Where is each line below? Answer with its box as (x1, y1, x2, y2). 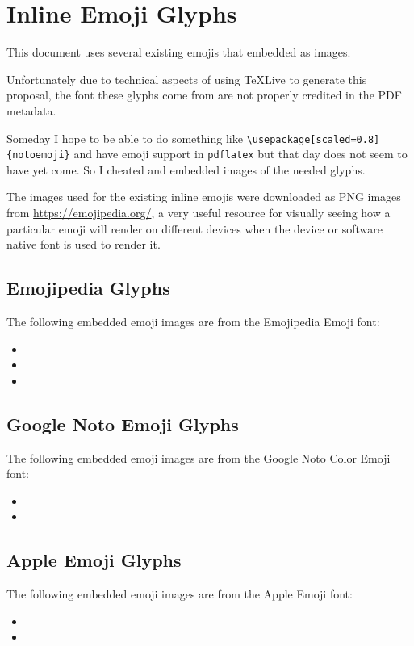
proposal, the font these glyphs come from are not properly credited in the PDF (6, 86, 402, 103)
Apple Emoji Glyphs (6, 547, 182, 573)
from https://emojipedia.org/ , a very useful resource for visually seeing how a (6, 204, 391, 220)
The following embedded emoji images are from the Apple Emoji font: (6, 585, 353, 602)
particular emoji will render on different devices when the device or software (6, 220, 383, 237)
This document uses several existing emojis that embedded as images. (6, 44, 351, 61)
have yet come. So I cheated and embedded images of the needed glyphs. (6, 161, 366, 178)
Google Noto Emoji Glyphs (6, 411, 239, 436)
